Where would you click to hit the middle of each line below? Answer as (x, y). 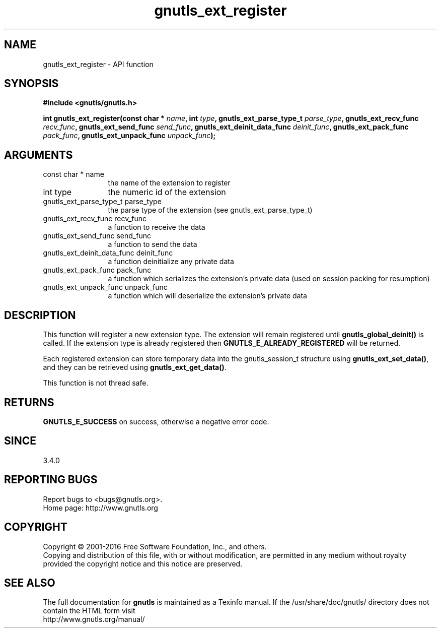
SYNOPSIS (31, 84)
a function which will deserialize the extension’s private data (207, 296)
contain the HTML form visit (89, 611)
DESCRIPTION (40, 315)
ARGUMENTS (39, 155)
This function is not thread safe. (96, 383)
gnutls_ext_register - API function (98, 64)
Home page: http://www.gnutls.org (100, 508)
